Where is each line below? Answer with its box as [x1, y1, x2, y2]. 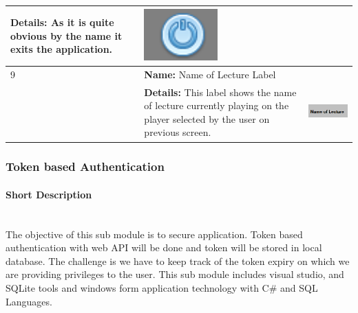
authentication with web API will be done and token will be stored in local [6, 240, 322, 255]
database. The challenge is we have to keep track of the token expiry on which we [6, 253, 350, 268]
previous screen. [144, 125, 211, 139]
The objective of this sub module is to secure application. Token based [6, 227, 303, 241]
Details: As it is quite [10, 15, 114, 30]
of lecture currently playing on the [144, 98, 289, 113]
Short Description [6, 187, 92, 201]
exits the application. [10, 42, 113, 56]
